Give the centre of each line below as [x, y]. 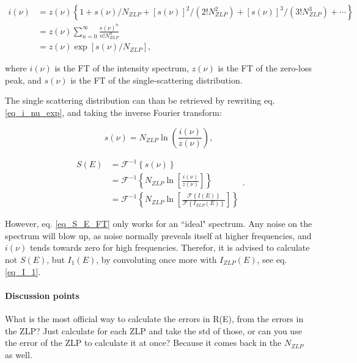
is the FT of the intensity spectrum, [122, 68]
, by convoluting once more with [156, 259]
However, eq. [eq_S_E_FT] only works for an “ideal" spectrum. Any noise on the [159, 224]
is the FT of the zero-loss [265, 68]
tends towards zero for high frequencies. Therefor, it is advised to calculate [170, 247]
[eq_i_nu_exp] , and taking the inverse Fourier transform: [113, 113]
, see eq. [272, 259]
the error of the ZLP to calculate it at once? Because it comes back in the [143, 343]
